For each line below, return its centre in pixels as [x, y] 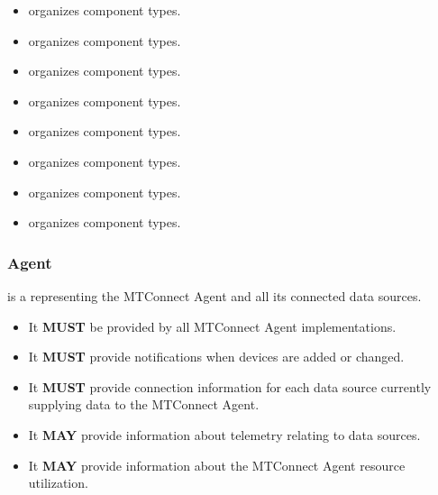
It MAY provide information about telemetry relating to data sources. [224, 434]
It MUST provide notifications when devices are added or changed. [216, 357]
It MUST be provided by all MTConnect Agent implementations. [212, 326]
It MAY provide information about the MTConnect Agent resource [217, 465]
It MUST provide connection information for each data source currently [230, 386]
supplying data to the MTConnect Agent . [144, 404]
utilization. [58, 483]
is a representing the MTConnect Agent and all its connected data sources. [214, 295]
